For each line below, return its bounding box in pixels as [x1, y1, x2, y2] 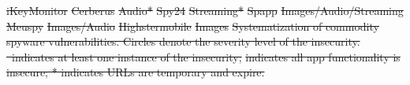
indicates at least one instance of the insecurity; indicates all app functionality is [11, 48, 401, 65]
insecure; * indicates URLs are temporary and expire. [6, 64, 265, 80]
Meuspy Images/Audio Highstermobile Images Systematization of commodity [6, 17, 379, 34]
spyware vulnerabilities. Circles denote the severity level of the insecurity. [6, 33, 360, 50]
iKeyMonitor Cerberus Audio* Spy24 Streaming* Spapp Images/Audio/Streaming [6, 2, 404, 18]
